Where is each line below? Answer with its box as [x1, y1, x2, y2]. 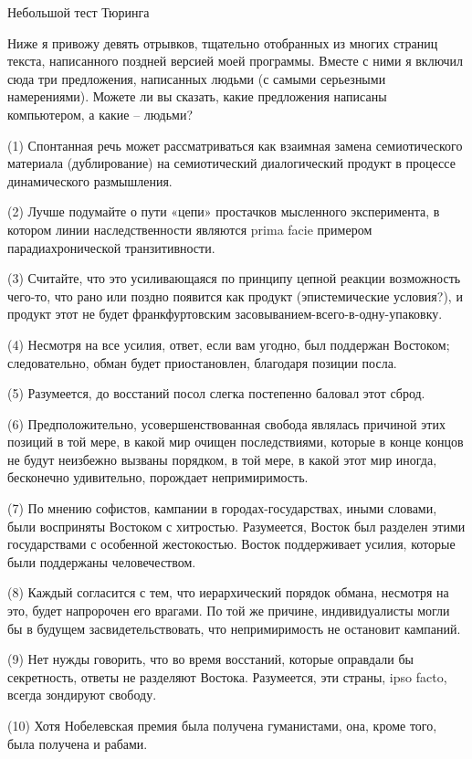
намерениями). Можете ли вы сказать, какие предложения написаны [7, 87, 387, 106]
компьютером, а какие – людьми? [7, 104, 194, 123]
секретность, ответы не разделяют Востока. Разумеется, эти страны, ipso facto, [7, 667, 447, 686]
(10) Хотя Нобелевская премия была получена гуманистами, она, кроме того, [7, 716, 437, 734]
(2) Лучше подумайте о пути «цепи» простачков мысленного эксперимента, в [7, 202, 440, 221]
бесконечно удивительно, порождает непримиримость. [7, 468, 309, 487]
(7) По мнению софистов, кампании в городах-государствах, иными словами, [7, 499, 437, 518]
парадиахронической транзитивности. [7, 237, 215, 257]
